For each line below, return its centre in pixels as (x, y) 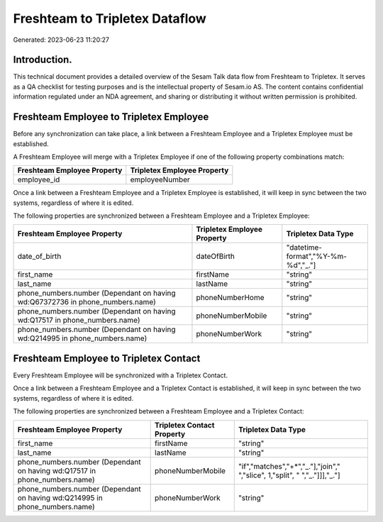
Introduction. (43, 60)
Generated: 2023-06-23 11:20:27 (61, 40)
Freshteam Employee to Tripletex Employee (111, 117)
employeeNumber (160, 179)
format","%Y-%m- (317, 257)
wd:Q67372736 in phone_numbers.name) (87, 302)
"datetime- (304, 248)
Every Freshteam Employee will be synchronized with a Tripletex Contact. (121, 375)
